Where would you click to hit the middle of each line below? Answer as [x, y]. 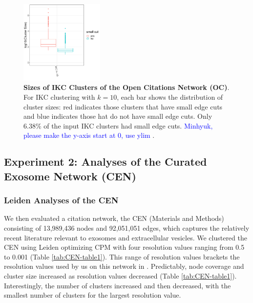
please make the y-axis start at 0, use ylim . [89, 135]
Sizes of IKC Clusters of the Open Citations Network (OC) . [126, 87]
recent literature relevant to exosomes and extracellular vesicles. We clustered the [126, 237]
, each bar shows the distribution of [170, 97]
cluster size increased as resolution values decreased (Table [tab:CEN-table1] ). [120, 275]
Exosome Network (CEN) [70, 176]
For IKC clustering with [59, 97]
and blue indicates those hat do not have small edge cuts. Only [118, 116]
